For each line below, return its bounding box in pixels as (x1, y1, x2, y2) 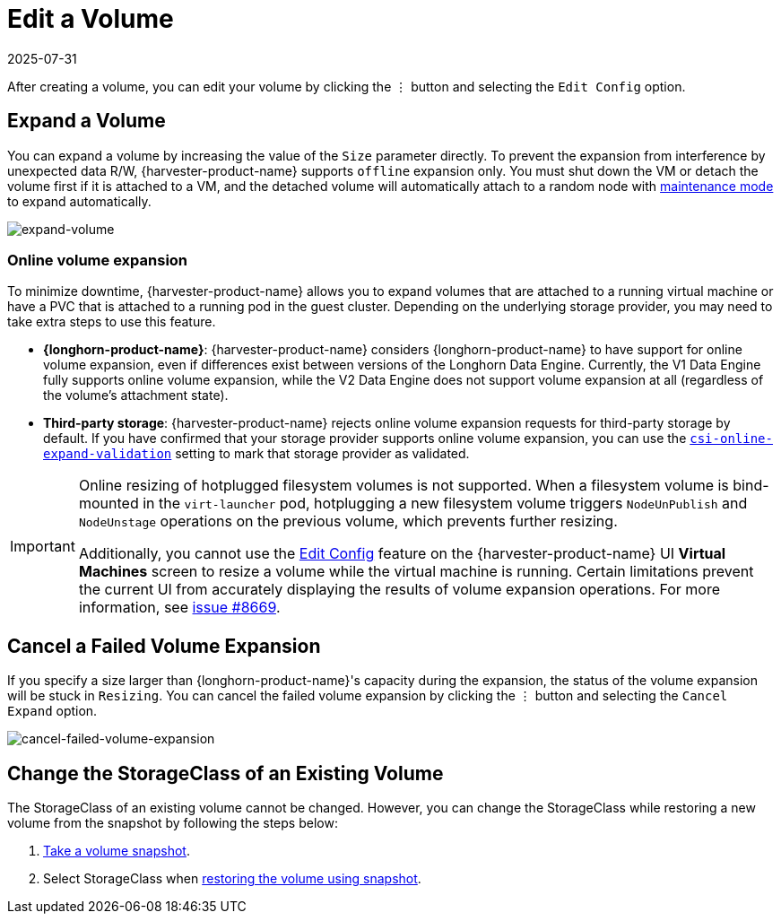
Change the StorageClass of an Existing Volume (7, 761, 444, 785)
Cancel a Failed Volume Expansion (7, 634, 321, 657)
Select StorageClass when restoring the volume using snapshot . (43, 871, 421, 887)
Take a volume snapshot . (43, 843, 190, 859)
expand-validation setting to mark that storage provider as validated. (43, 446, 470, 462)
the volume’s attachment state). (43, 387, 229, 404)
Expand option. (7, 703, 98, 719)
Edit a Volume (7, 4, 174, 34)
